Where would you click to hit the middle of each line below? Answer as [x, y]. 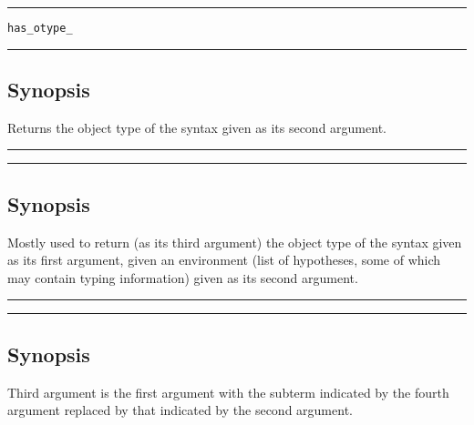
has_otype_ [40, 28]
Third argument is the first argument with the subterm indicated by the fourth [228, 392]
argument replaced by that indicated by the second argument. [180, 410]
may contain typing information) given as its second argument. [183, 277]
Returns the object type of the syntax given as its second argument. [197, 127]
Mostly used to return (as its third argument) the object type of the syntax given [235, 242]
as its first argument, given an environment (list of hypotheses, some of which [224, 260]
